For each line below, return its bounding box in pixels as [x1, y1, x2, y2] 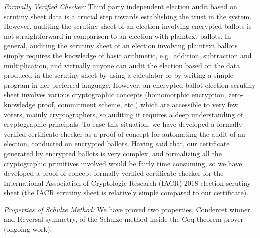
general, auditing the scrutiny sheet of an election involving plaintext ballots [4, 40, 238, 51]
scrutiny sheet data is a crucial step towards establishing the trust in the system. [4, 11, 252, 21]
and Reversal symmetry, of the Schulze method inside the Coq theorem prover [4, 214, 243, 224]
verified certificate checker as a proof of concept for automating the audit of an [4, 128, 245, 139]
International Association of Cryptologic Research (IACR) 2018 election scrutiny [4, 177, 251, 188]
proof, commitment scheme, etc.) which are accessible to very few [37, 99, 238, 109]
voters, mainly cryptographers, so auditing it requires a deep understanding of [4, 109, 243, 119]
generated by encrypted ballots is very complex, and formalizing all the [4, 148, 222, 158]
